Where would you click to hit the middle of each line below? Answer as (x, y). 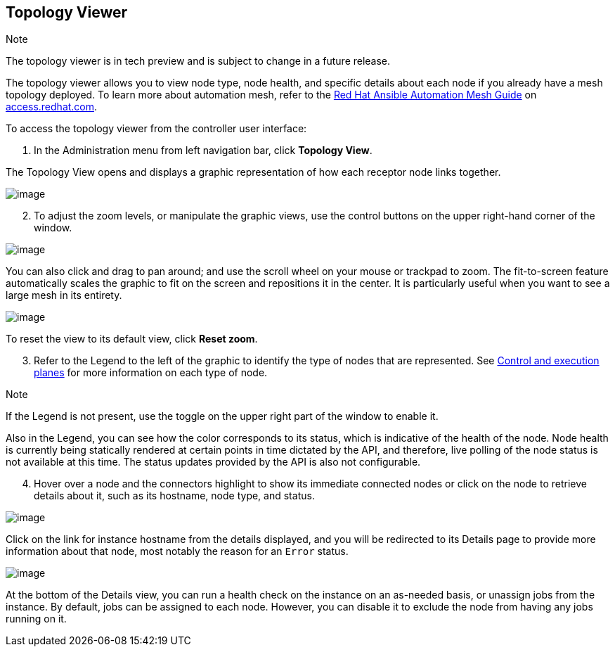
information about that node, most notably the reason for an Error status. (177, 551)
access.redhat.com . (52, 107)
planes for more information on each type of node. (151, 373)
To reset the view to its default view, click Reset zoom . (132, 339)
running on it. (36, 619)
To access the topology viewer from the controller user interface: (156, 129)
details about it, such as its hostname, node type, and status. (174, 496)
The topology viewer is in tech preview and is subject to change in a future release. (198, 61)
